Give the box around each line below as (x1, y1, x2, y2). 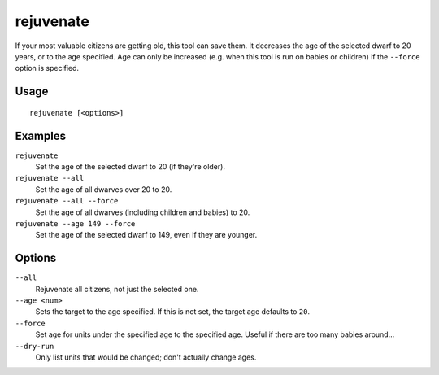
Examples (15, 129, 67, 142)
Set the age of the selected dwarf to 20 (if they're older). (35, 162, 225, 172)
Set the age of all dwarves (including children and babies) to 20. (35, 207, 250, 217)
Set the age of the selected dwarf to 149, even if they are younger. (35, 230, 258, 240)
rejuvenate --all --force (15, 196, 119, 206)
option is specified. (15, 63, 80, 73)
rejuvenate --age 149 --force (15, 219, 136, 228)
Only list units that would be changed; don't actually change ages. (35, 352, 257, 362)
